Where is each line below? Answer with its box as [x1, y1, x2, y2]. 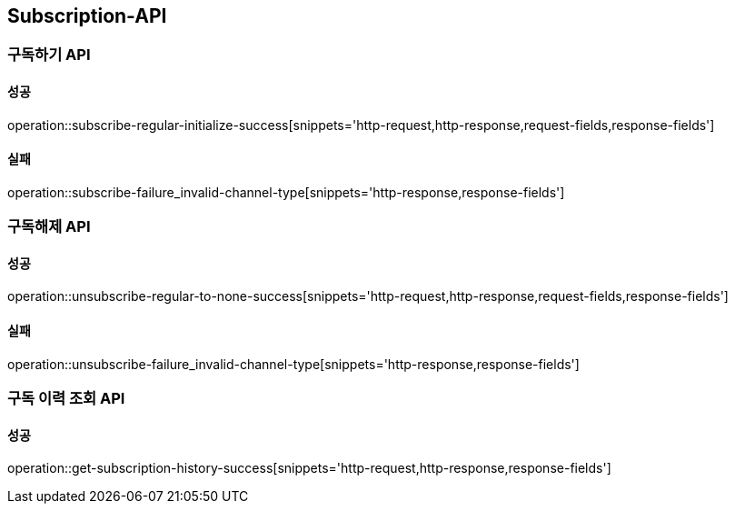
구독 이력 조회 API [7, 389, 125, 408]
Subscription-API [7, 5, 167, 27]
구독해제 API [7, 217, 91, 236]
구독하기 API [7, 45, 91, 65]
